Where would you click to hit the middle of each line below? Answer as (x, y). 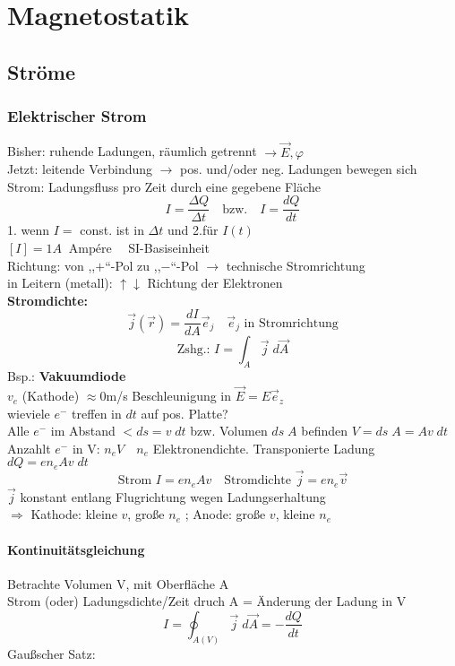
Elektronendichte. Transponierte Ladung (264, 448)
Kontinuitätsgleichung (76, 549)
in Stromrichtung (291, 323)
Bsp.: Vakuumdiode (67, 376)
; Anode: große (225, 514)
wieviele (29, 413)
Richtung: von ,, (52, 265)
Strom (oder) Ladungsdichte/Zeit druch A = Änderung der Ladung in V (207, 601)
